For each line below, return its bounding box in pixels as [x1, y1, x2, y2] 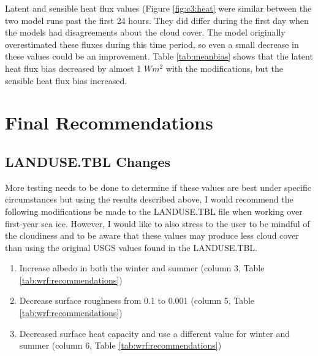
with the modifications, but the [165, 61, 283, 74]
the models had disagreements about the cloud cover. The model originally [5, 26, 286, 39]
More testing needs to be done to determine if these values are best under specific [5, 180, 311, 193]
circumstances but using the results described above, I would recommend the [5, 193, 293, 206]
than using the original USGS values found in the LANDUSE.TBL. [5, 241, 257, 253]
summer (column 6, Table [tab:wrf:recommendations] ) [19, 339, 222, 352]
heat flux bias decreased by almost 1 [5, 61, 142, 74]
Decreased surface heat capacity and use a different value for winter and [19, 327, 290, 339]
